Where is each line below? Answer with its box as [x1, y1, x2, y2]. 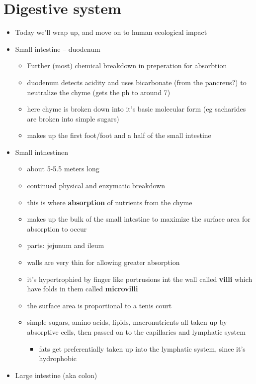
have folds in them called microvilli [27, 283, 138, 294]
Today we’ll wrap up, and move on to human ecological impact [15, 27, 207, 37]
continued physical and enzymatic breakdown [27, 180, 166, 191]
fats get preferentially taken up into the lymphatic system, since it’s [39, 343, 246, 354]
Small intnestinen [15, 146, 69, 157]
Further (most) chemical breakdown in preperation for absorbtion [27, 60, 227, 71]
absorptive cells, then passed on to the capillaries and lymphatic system [27, 327, 246, 337]
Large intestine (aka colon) [15, 370, 97, 380]
